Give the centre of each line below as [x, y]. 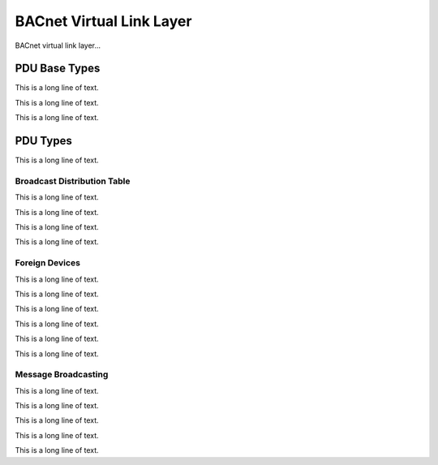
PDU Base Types [58, 69]
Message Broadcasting [62, 375]
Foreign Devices [48, 263]
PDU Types [43, 141]
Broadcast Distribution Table [73, 181]
